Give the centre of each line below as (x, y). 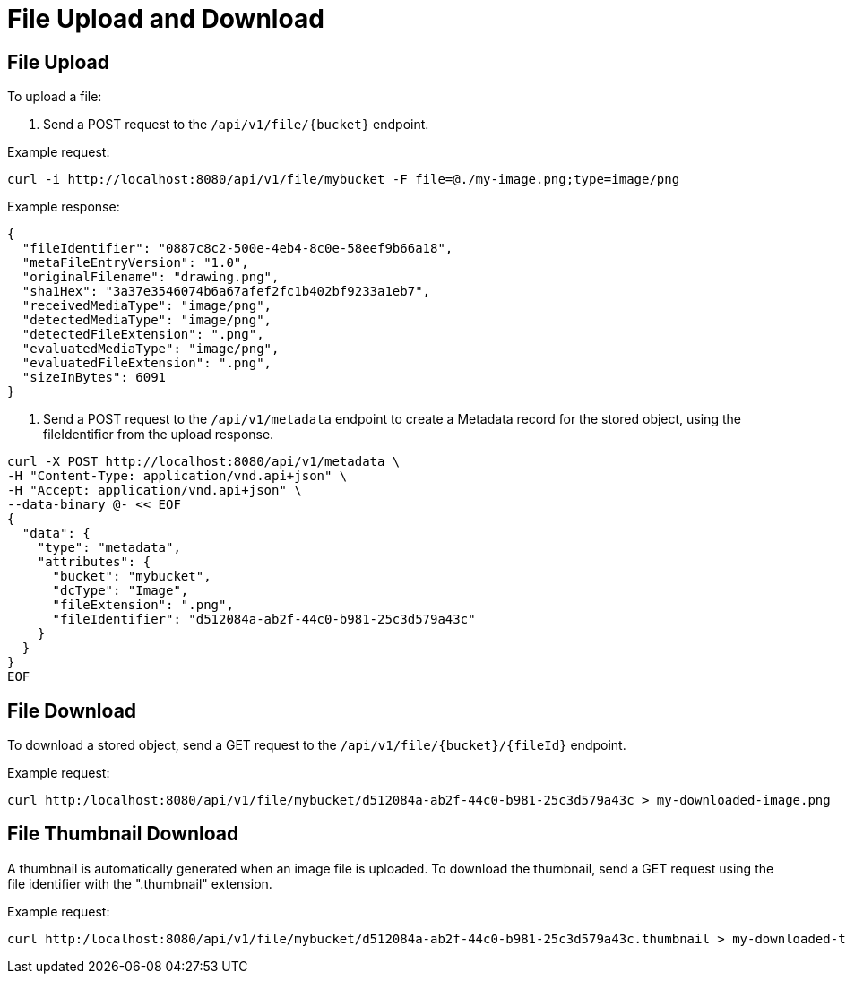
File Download (72, 710)
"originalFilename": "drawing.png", (151, 277)
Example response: (64, 207)
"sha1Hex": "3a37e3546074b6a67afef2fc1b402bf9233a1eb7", (226, 292)
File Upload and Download (166, 19)
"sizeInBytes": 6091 (94, 378)
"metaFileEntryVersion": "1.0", (135, 263)
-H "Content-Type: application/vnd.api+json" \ (177, 476)
